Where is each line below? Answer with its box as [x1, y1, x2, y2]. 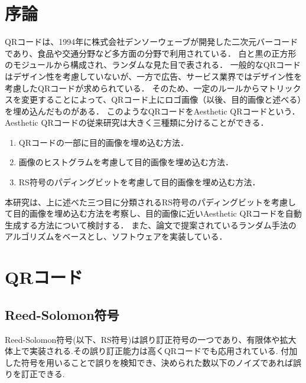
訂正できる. [21, 368, 65, 380]
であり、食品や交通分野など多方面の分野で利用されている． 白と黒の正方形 [5, 47, 297, 59]
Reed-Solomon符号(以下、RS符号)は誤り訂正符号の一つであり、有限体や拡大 [5, 333, 297, 345]
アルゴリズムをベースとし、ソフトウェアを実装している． [5, 230, 227, 243]
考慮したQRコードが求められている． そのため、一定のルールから [5, 81, 260, 94]
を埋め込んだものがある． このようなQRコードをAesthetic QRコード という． [5, 104, 300, 117]
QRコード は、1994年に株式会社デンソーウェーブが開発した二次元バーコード [5, 35, 298, 48]
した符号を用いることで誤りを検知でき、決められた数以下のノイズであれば [5, 356, 294, 368]
